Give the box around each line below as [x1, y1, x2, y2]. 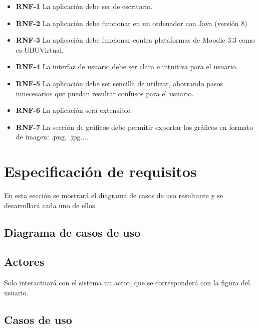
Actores [4, 254, 45, 269]
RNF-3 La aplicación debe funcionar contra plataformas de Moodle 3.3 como [16, 35, 255, 45]
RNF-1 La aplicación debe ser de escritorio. [16, 1, 153, 11]
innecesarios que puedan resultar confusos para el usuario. [16, 88, 194, 98]
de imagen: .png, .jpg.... [16, 131, 89, 142]
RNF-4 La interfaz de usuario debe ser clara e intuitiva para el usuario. [16, 61, 238, 72]
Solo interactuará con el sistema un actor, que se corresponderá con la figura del [4, 277, 250, 288]
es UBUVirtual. [16, 44, 64, 55]
